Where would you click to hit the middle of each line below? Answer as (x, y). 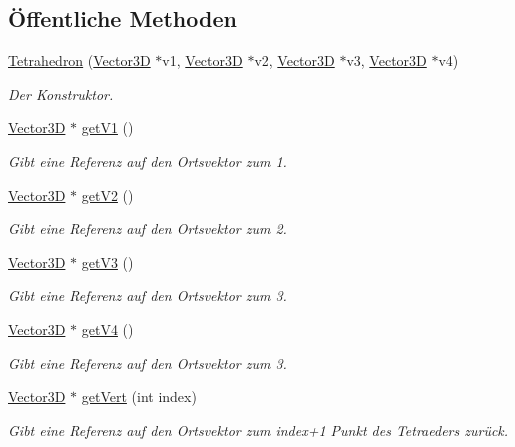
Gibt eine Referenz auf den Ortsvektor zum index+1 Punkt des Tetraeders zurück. (258, 429)
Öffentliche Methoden (122, 18)
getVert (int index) (139, 396)
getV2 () (107, 194)
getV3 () (107, 261)
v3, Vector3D (386, 60)
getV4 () (107, 328)
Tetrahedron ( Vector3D (79, 60)
